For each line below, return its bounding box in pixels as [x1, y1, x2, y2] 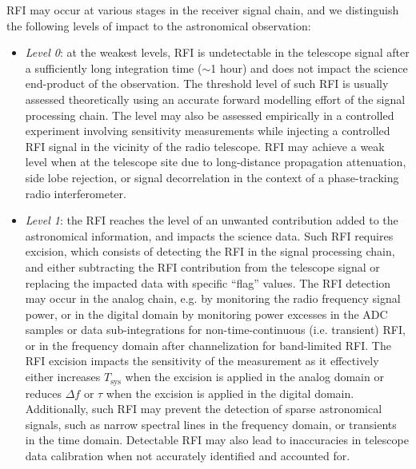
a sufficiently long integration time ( [25, 59, 202, 76]
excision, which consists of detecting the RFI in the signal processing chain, [25, 243, 395, 260]
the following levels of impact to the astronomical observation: [6, 17, 311, 34]
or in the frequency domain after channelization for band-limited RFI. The [25, 336, 391, 353]
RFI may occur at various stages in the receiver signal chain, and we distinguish [6, 2, 399, 18]
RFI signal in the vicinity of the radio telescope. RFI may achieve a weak [25, 137, 385, 154]
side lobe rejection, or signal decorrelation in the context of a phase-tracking [25, 169, 399, 185]
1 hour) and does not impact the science [210, 59, 408, 76]
